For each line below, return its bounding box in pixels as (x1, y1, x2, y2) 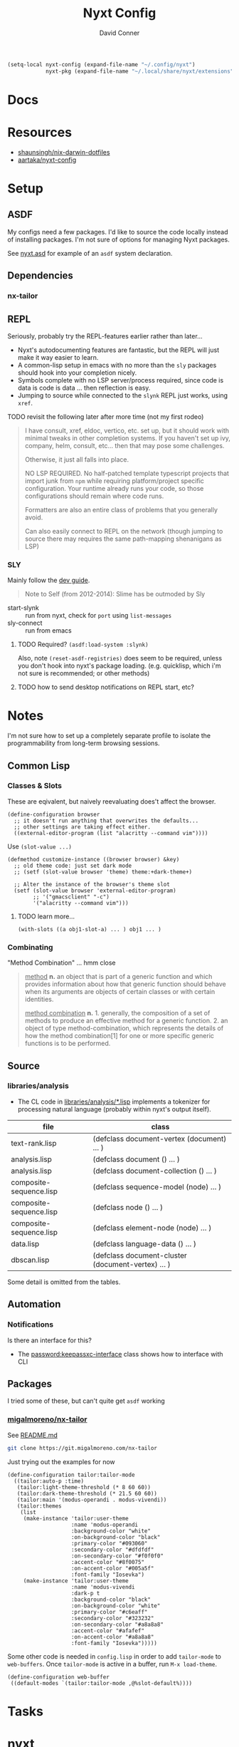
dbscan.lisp (11, 1255, 50, 1265)
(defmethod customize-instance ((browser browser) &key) (7, 856, 180, 863)
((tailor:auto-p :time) (14, 1477, 84, 1485)
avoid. (24, 513, 43, 522)
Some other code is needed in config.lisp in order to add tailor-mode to (7, 1652, 222, 1661)
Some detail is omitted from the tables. (7, 1277, 121, 1286)
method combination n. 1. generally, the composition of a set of (24, 1009, 211, 1017)
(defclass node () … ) (92, 1202, 164, 1212)
